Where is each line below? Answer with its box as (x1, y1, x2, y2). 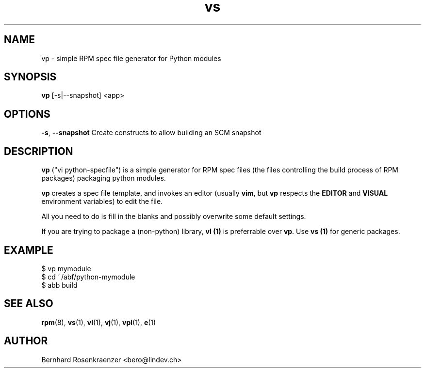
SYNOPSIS (4, 71, 57, 83)
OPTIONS (4, 108, 50, 120)
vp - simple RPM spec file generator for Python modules (41, 54, 221, 62)
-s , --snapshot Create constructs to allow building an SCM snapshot (41, 128, 262, 137)
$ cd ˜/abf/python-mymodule (41, 272, 135, 281)
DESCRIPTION (4, 145, 73, 157)
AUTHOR (4, 335, 48, 347)
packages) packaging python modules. (41, 174, 166, 183)
